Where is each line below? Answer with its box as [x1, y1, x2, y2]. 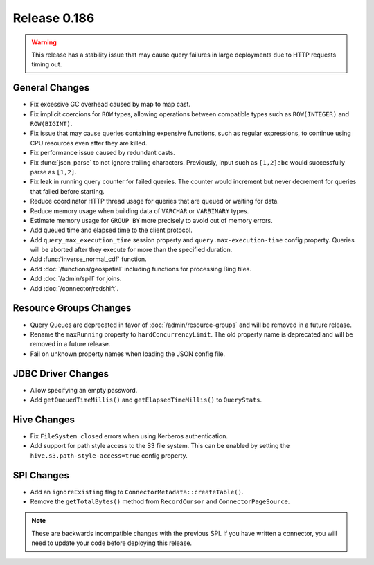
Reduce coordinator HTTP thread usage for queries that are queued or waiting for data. [30, 197, 280, 206]
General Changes [12, 82, 90, 93]
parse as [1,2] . [30, 168, 77, 176]
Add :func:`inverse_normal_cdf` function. [30, 255, 147, 263]
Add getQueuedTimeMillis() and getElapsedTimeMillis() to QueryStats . [30, 395, 262, 404]
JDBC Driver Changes [12, 368, 109, 379]
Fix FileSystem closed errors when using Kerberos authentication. [30, 431, 229, 440]
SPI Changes [12, 469, 69, 481]
